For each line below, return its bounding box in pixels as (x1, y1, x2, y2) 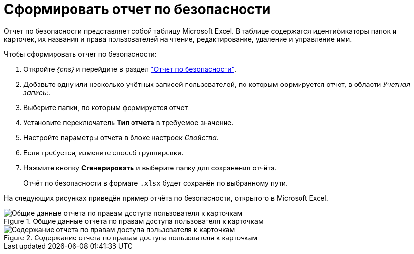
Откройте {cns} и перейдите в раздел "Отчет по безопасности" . (23, 65, 236, 73)
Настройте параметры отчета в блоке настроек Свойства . (23, 133, 219, 142)
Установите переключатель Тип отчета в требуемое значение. (23, 118, 234, 127)
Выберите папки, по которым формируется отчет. (23, 103, 189, 112)
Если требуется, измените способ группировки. (23, 148, 184, 157)
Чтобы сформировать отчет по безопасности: (4, 50, 157, 58)
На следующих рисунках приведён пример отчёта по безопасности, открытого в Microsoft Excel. (4, 193, 328, 202)
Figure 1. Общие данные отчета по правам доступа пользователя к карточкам (4, 217, 263, 225)
